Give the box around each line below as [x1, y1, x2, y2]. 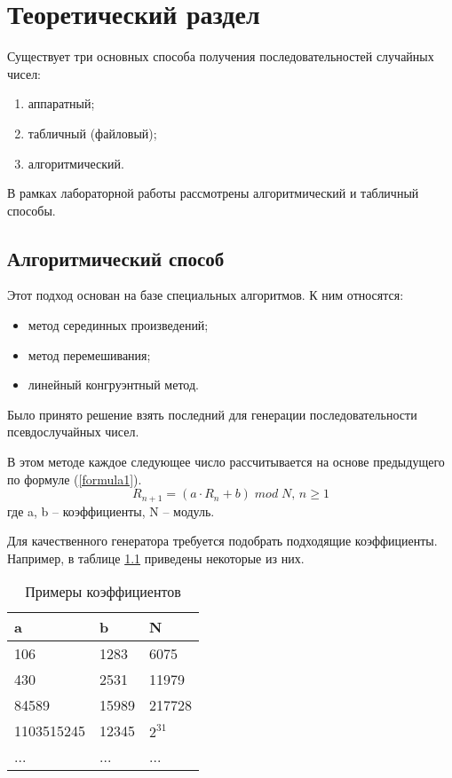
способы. [7, 200, 56, 219]
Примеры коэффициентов [25, 581, 181, 602]
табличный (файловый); [28, 123, 157, 142]
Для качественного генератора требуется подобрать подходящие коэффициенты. [7, 531, 438, 550]
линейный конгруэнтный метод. [28, 375, 199, 394]
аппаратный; [28, 94, 95, 113]
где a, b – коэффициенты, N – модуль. [7, 501, 215, 520]
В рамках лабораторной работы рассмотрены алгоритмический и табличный [7, 184, 419, 202]
